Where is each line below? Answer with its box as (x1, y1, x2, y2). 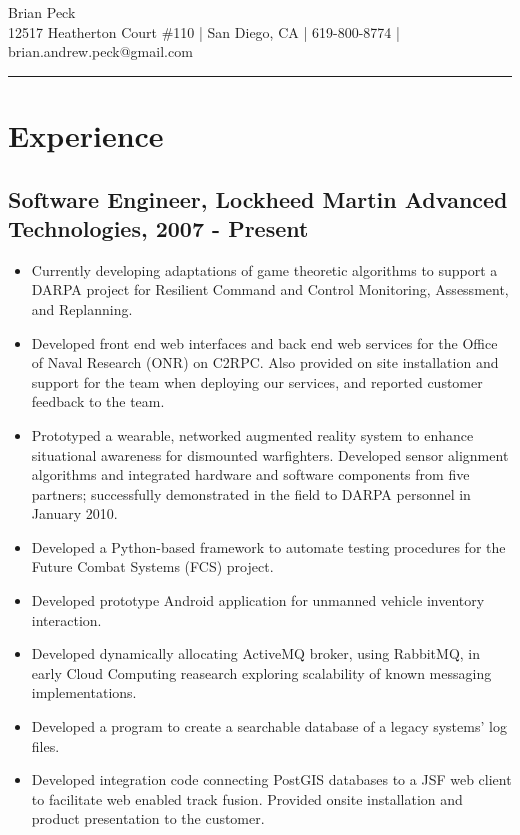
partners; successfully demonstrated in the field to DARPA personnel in (31, 483, 471, 504)
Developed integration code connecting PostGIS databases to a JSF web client (31, 769, 512, 790)
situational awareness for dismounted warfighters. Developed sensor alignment (31, 444, 509, 465)
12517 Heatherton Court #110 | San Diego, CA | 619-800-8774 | (8, 21, 400, 42)
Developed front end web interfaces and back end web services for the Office (31, 332, 498, 353)
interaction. (31, 609, 102, 630)
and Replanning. (31, 298, 133, 319)
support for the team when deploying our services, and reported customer (31, 371, 483, 392)
